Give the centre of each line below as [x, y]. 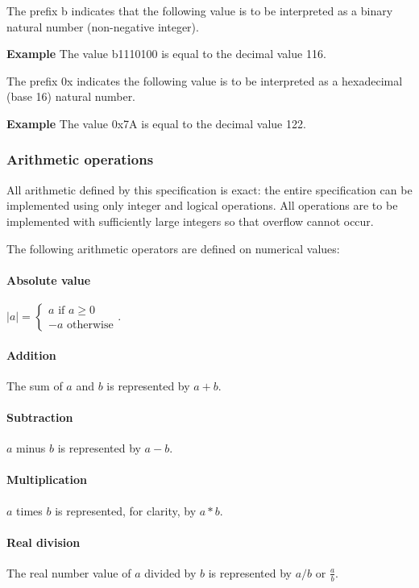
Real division [44, 542]
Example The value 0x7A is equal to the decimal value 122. [156, 123]
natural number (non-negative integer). [103, 26]
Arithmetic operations [80, 159]
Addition [31, 354]
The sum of [35, 385]
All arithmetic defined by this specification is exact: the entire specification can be [209, 189]
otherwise [90, 325]
